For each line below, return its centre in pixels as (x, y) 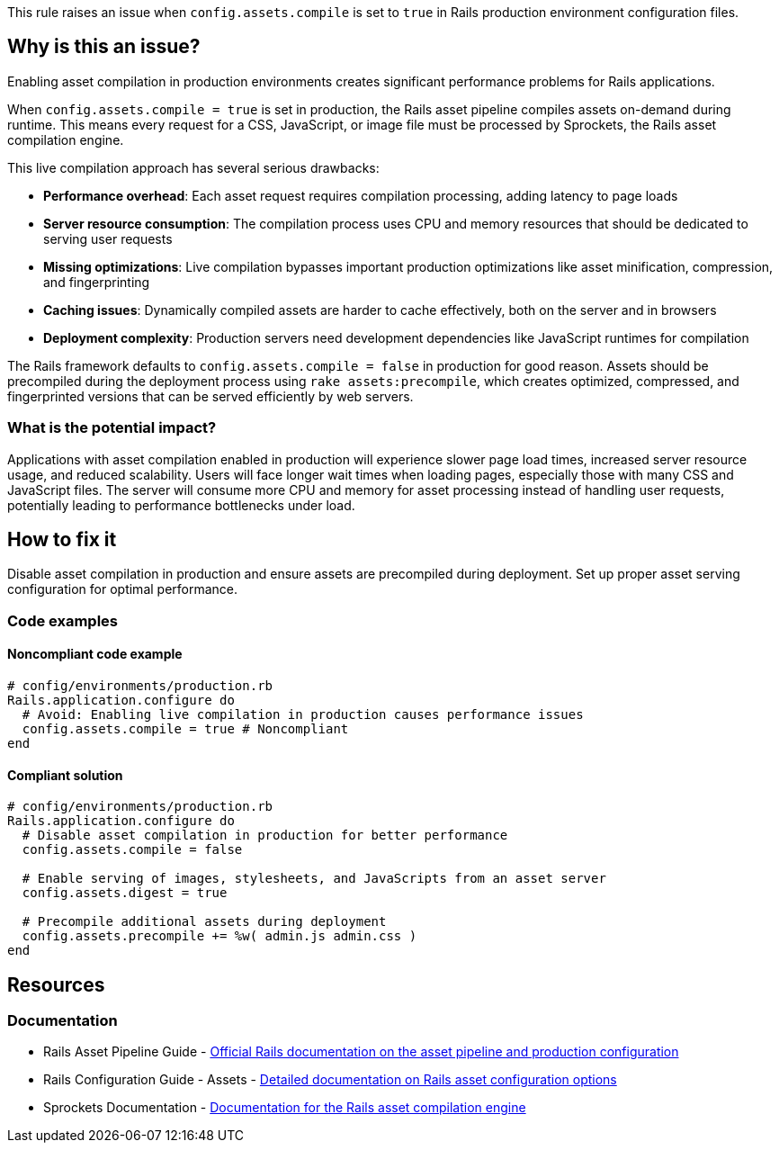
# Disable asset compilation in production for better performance (265, 836)
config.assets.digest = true (125, 893)
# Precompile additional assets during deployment (204, 922)
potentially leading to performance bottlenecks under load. (181, 505)
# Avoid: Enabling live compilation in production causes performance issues (303, 715)
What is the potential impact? (112, 428)
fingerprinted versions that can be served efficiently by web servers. (210, 396)
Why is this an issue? (104, 47)
